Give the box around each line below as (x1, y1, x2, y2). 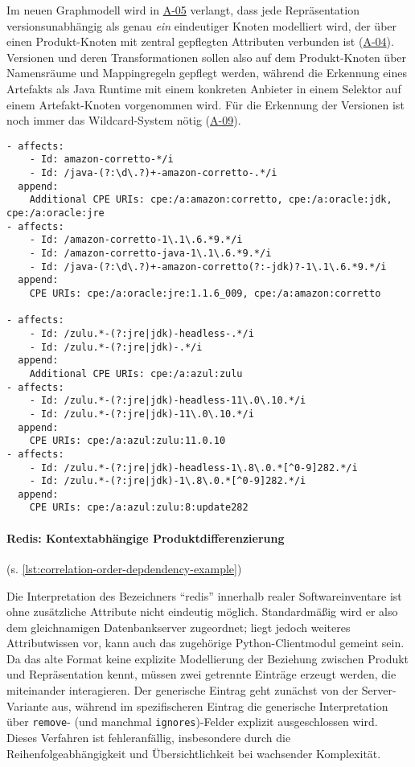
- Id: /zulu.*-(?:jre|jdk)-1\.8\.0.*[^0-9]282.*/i (29, 475, 306, 487)
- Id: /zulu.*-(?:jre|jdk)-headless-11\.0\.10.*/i (29, 395, 306, 407)
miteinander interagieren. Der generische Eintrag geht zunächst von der (6, 682, 359, 699)
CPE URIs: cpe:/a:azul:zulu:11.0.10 (29, 435, 226, 447)
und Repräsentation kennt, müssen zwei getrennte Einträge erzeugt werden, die (6, 666, 397, 683)
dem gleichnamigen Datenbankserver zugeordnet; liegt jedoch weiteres (6, 618, 351, 635)
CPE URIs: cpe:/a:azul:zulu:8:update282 (29, 502, 249, 514)
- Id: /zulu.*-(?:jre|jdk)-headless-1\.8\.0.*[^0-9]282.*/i (29, 461, 358, 474)
